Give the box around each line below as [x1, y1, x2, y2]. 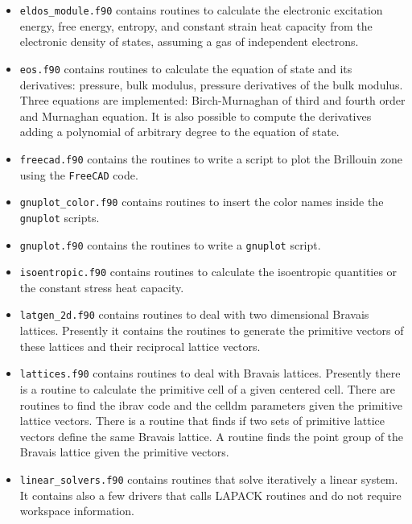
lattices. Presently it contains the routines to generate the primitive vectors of [19, 322, 404, 339]
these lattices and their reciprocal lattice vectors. [19, 337, 261, 354]
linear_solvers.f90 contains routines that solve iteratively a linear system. [19, 470, 398, 487]
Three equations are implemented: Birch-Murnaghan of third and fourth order [19, 92, 406, 109]
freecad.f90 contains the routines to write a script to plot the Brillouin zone [19, 150, 403, 167]
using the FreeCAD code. [19, 166, 138, 183]
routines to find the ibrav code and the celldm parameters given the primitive [19, 396, 402, 413]
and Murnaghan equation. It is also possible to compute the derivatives [19, 107, 372, 124]
